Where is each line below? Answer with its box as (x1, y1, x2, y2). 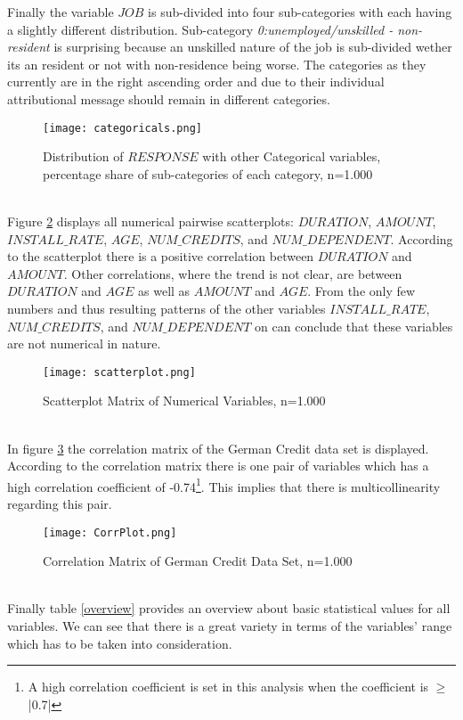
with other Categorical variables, (202, 147, 381, 166)
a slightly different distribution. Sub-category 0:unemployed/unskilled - (7, 20, 394, 38)
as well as (138, 282, 191, 300)
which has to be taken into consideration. (7, 634, 232, 652)
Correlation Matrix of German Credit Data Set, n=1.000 (43, 552, 353, 570)
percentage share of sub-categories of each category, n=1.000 (43, 164, 373, 183)
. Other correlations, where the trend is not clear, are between (63, 264, 402, 282)
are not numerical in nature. (7, 334, 161, 353)
